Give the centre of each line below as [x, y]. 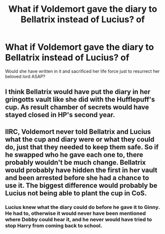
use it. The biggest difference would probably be [81, 185]
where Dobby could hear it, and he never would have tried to [79, 219]
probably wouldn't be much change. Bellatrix [76, 162]
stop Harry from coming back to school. [54, 226]
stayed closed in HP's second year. [60, 115]
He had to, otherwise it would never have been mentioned [76, 213]
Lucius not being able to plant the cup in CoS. [76, 193]
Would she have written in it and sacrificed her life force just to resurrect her [82, 71]
